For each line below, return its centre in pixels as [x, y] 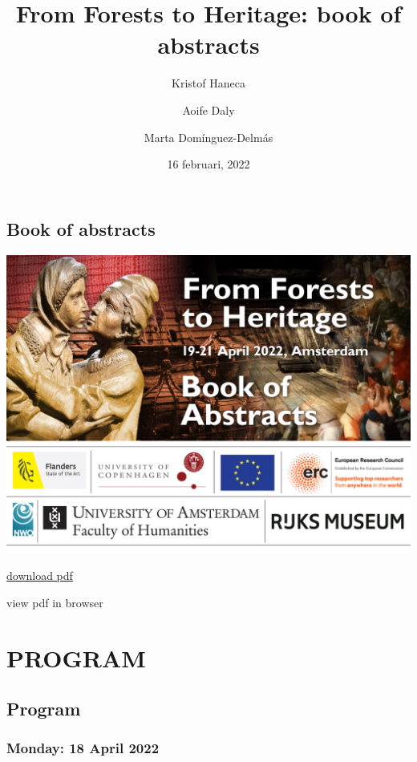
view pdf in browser [55, 602]
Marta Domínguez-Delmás [208, 137]
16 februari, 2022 [208, 164]
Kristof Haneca [208, 83]
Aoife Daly [208, 109]
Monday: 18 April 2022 [83, 748]
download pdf [40, 576]
